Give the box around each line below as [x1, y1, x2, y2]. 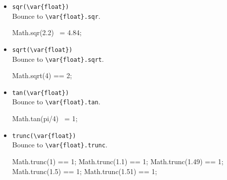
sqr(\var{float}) [12, 3, 69, 10]
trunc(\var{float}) [12, 132, 76, 139]
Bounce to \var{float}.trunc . [12, 139, 108, 150]
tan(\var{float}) [12, 89, 69, 96]
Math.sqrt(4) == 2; [12, 70, 72, 81]
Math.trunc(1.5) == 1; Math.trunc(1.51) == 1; [12, 166, 157, 176]
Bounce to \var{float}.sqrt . [12, 53, 104, 64]
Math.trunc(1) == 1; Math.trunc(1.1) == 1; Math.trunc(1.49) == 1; [12, 156, 224, 167]
